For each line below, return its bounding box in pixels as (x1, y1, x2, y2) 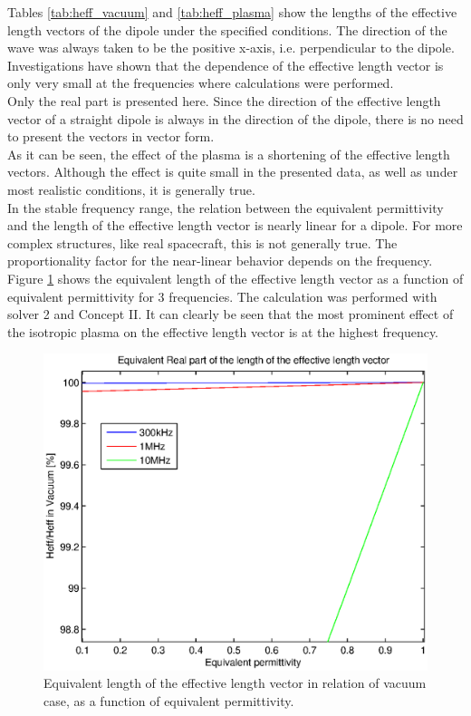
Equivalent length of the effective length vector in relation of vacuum (43, 673, 427, 692)
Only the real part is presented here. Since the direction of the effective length (7, 91, 441, 110)
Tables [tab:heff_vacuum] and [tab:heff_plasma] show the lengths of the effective (7, 3, 457, 21)
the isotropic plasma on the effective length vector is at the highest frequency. (7, 322, 438, 341)
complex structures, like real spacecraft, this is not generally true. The (7, 233, 398, 252)
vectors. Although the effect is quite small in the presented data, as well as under (7, 162, 458, 181)
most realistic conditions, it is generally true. (7, 179, 255, 198)
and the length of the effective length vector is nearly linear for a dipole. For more (7, 216, 463, 235)
